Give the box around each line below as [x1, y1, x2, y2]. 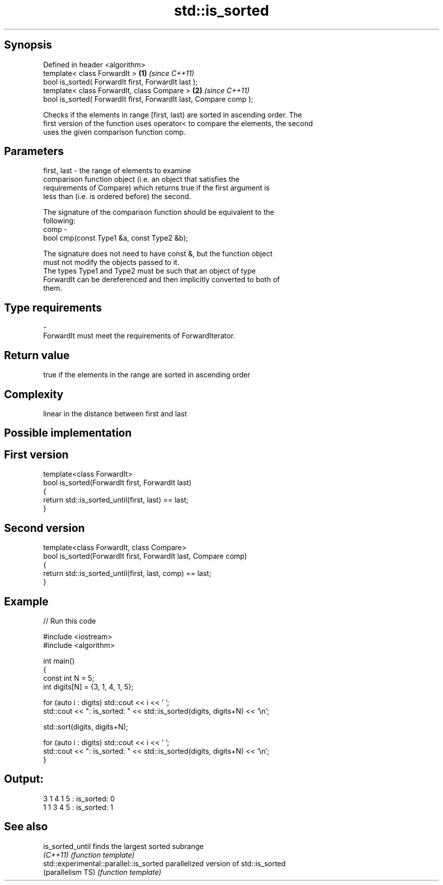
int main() [43, 656, 75, 665]
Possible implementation [4, 427, 132, 440]
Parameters [4, 145, 64, 158]
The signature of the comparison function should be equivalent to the [43, 208, 275, 217]
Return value [4, 349, 70, 362]
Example [4, 595, 49, 608]
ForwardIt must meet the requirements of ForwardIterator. [43, 331, 235, 340]
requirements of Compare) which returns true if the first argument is [43, 183, 270, 193]
